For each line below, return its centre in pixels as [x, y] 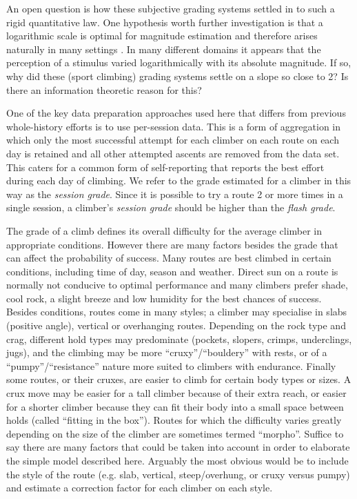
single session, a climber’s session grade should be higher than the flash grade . [171, 207]
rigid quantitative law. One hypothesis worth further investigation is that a [165, 22]
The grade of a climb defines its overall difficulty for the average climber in [164, 230]
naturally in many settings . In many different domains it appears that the [164, 49]
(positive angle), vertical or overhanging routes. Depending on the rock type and [176, 325]
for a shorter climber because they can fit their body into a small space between [175, 406]
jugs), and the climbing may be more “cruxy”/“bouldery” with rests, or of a [167, 352]
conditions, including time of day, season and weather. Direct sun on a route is [172, 271]
